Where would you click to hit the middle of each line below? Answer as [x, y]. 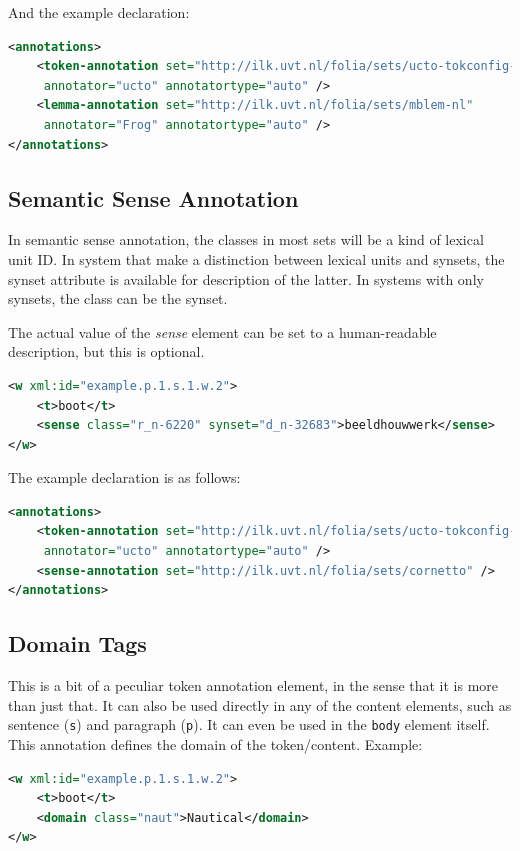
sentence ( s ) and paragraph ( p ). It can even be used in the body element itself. [249, 724]
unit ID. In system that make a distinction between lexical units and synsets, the [256, 258]
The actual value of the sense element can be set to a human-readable [222, 331]
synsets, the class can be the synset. [118, 298]
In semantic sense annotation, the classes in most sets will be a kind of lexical [246, 239]
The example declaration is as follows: [124, 477]
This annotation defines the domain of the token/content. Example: [215, 743]
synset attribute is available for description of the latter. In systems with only [246, 278]
